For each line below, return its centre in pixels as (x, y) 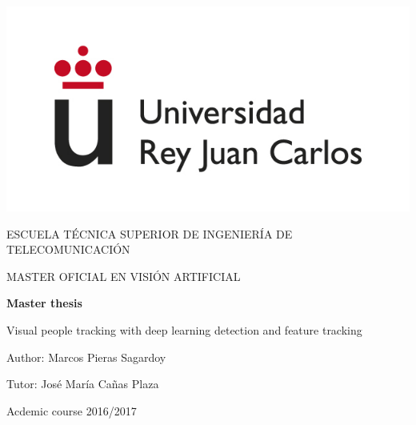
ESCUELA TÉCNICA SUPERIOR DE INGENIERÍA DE (150, 233)
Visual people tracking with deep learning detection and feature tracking (184, 329)
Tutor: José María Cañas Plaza (83, 384)
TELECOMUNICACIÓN (68, 249)
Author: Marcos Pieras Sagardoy (86, 357)
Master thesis (44, 303)
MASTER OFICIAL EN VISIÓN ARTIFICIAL (124, 276)
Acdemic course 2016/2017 (72, 410)
